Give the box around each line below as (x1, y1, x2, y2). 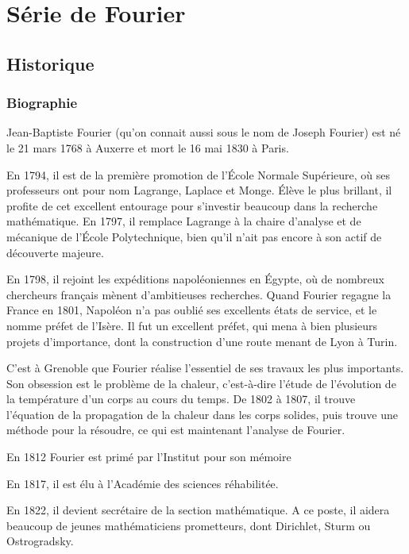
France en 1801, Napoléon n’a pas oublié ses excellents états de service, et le (6, 302, 377, 318)
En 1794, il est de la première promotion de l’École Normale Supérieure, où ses (6, 166, 391, 183)
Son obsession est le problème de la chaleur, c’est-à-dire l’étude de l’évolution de (6, 375, 396, 391)
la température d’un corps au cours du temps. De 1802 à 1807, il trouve (6, 390, 356, 407)
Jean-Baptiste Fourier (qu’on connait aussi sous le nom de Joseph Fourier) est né (6, 124, 401, 140)
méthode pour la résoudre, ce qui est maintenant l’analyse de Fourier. (6, 421, 345, 438)
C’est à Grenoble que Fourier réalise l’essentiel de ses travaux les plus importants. (6, 360, 404, 376)
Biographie (6, 93, 78, 113)
